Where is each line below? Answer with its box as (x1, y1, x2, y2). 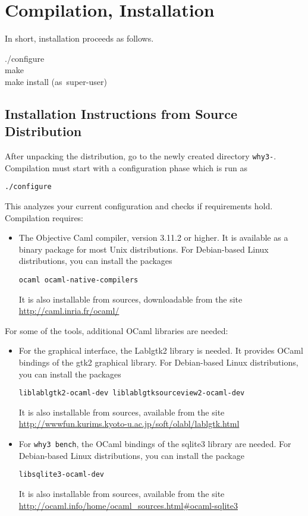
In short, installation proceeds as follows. (5, 32, 154, 45)
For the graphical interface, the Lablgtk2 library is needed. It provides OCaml (18, 344, 303, 357)
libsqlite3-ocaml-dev (18, 470, 104, 479)
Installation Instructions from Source (5, 104, 237, 122)
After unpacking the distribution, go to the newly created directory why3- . (5, 150, 276, 162)
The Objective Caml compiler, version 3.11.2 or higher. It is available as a (18, 231, 288, 244)
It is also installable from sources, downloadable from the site (18, 292, 243, 305)
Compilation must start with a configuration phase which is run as (5, 161, 248, 174)
